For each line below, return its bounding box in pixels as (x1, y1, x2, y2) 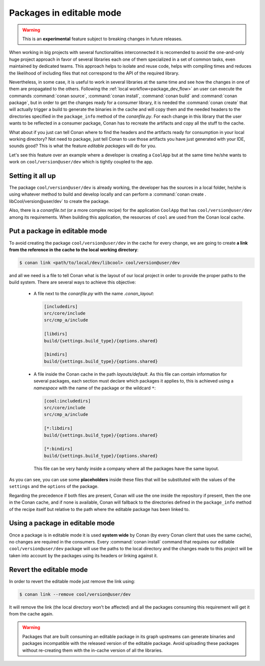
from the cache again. (9, 611, 54, 616)
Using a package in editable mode (9, 519, 115, 527)
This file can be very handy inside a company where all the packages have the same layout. (33, 465, 219, 471)
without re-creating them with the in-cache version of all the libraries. (22, 647, 163, 653)
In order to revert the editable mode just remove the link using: (9, 578, 135, 584)
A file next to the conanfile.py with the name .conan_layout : (33, 290, 154, 296)
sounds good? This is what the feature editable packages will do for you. (9, 143, 157, 149)
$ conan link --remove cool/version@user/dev (19, 591, 131, 597)
